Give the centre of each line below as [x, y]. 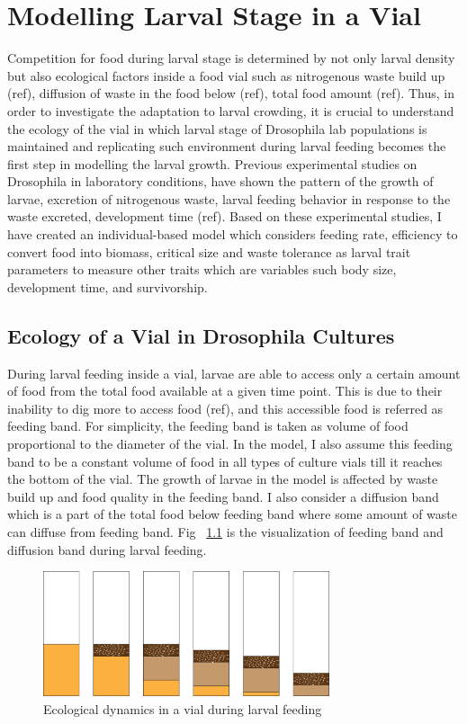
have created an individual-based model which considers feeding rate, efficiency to [233, 234]
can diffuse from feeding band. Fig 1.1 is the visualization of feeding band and [225, 531]
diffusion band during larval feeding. [107, 549]
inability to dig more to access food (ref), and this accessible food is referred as [225, 408]
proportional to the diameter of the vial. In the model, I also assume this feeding [230, 444]
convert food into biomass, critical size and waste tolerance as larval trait [209, 251]
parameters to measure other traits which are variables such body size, [202, 269]
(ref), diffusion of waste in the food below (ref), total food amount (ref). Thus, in [231, 93]
